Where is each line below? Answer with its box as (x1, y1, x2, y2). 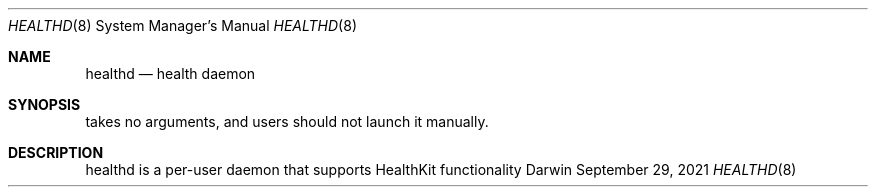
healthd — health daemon (85, 65, 256, 82)
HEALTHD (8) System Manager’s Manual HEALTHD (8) (8, 17, 357, 34)
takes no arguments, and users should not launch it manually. (85, 113, 489, 130)
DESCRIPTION (8, 144, 104, 161)
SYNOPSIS (8, 96, 81, 113)
